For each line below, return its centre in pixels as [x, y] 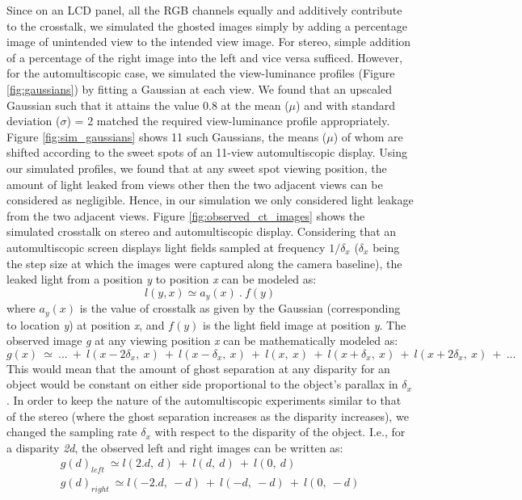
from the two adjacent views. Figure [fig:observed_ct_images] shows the [186, 215]
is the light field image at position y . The [304, 324]
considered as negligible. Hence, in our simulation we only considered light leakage [210, 200]
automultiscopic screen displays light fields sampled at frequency [166, 247]
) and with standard [346, 105]
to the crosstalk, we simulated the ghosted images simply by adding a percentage [207, 25]
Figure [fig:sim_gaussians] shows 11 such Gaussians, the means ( [167, 136]
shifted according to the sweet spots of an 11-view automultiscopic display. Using [207, 152]
